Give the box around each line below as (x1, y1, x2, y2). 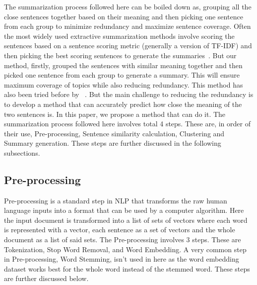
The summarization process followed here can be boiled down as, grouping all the (4, 1, 252, 11)
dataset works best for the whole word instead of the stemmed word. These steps (4, 263, 250, 274)
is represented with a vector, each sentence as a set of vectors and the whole (4, 224, 235, 235)
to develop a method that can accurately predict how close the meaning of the (4, 98, 242, 109)
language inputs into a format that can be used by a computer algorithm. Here (4, 205, 244, 215)
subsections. (4, 147, 40, 158)
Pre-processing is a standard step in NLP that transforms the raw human (4, 195, 227, 205)
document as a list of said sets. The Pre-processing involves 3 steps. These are (4, 234, 241, 245)
